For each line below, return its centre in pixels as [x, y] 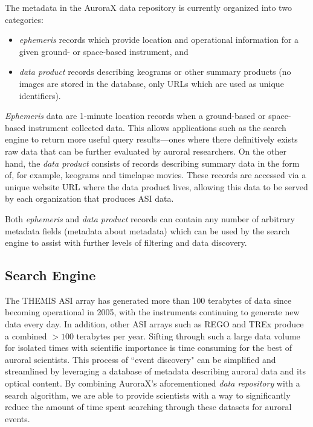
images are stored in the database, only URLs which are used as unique [151, 83]
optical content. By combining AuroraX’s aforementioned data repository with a [153, 383]
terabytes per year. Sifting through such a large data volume [188, 335]
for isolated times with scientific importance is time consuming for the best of [148, 348]
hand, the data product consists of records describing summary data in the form [152, 163]
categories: [24, 19]
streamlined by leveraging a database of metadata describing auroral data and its [155, 371]
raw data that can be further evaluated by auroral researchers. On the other [146, 151]
